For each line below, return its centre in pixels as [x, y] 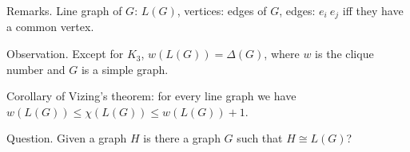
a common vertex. [50, 27]
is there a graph [182, 138]
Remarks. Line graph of [64, 10]
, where [282, 54]
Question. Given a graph [67, 138]
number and [36, 69]
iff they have [373, 10]
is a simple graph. [125, 69]
